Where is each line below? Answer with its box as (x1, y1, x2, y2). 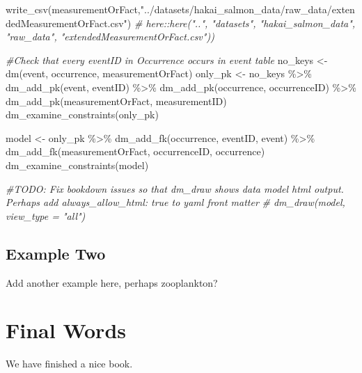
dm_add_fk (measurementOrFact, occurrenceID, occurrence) (6, 144, 265, 159)
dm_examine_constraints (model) (6, 157, 149, 172)
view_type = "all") (6, 208, 86, 223)
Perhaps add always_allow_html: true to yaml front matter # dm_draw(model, (6, 195, 345, 209)
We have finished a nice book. (6, 356, 133, 371)
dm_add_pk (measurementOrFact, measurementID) (6, 93, 227, 108)
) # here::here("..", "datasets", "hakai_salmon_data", (127, 15, 356, 30)
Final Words (6, 316, 126, 344)
